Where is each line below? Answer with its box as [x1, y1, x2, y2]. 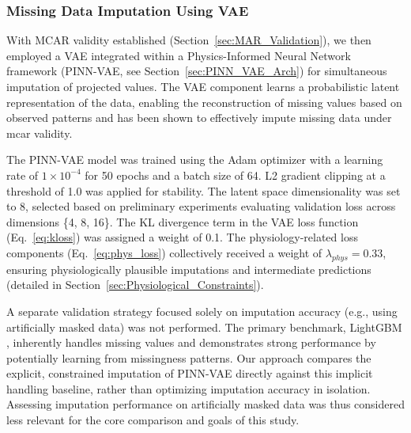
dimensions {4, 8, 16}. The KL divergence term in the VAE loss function [6, 213, 359, 230]
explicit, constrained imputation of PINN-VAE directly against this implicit [6, 365, 373, 382]
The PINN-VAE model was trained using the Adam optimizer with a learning [6, 151, 383, 168]
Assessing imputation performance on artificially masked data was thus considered [6, 396, 405, 412]
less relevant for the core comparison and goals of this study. [6, 412, 300, 428]
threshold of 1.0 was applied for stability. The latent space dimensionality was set [6, 182, 401, 199]
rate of [6, 166, 39, 183]
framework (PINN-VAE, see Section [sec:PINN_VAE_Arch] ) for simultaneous [6, 63, 387, 79]
